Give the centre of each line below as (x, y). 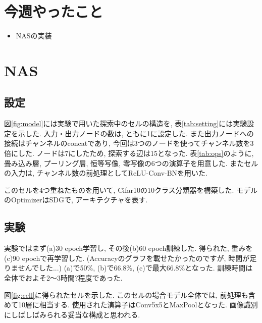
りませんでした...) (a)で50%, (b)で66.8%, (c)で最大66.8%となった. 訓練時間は (128, 268)
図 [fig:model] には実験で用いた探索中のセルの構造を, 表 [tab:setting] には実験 (126, 123)
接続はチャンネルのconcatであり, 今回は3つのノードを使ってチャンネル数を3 (129, 143)
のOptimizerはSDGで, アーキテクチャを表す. (76, 200)
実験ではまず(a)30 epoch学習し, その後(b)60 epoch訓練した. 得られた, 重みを (128, 248)
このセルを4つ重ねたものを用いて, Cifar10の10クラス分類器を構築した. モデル (131, 190)
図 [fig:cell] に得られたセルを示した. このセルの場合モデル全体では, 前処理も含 (130, 294)
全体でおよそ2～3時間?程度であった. (63, 278)
